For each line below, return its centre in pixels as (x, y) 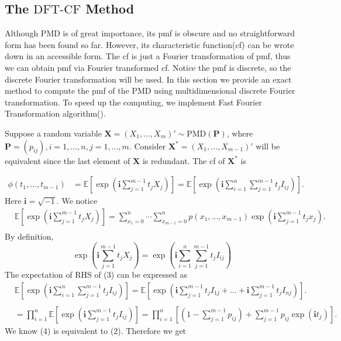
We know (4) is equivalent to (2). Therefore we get (96, 330)
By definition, (29, 236)
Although (22, 33)
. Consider (147, 146)
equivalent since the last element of (68, 160)
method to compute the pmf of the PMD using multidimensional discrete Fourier (150, 91)
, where (240, 133)
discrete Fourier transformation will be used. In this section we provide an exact (148, 79)
